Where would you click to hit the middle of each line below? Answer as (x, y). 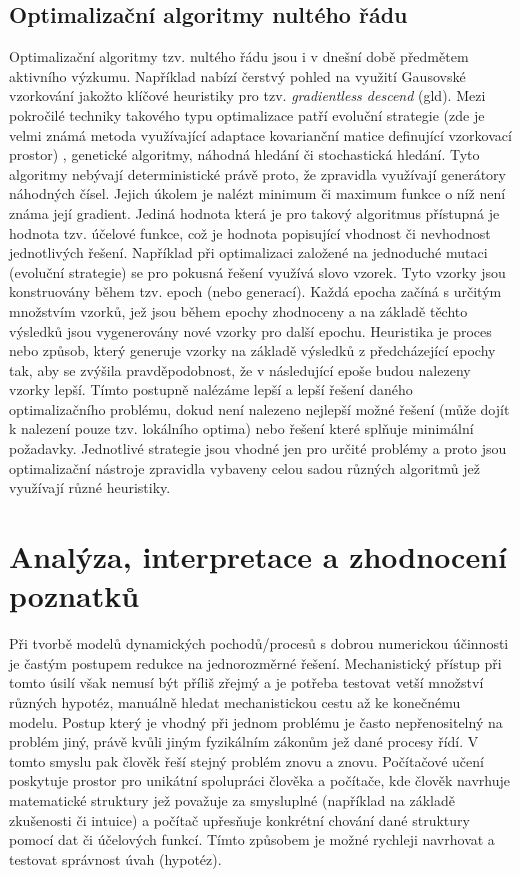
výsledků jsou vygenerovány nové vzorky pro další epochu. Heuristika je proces (250, 330)
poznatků (74, 595)
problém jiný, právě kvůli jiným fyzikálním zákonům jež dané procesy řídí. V (244, 741)
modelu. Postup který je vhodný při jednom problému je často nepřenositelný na (256, 721)
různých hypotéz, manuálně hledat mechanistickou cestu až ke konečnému (235, 701)
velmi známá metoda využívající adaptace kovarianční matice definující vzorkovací (260, 134)
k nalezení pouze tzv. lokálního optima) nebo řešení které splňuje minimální (241, 428)
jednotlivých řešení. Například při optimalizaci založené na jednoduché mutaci (248, 252)
